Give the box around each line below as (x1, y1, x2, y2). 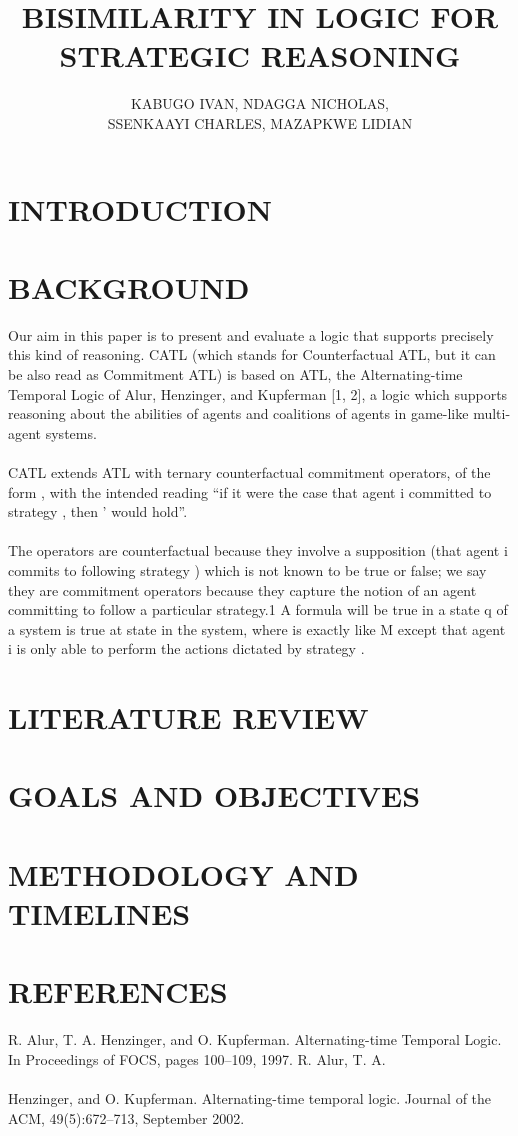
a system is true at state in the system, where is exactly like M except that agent (8, 618, 506, 639)
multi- (473, 403, 511, 424)
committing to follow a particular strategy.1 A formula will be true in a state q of (8, 599, 508, 620)
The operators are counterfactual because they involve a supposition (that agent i (8, 540, 508, 561)
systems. (45, 422, 97, 443)
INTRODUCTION (8, 188, 273, 229)
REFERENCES (8, 971, 228, 1012)
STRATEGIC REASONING (59, 35, 461, 76)
